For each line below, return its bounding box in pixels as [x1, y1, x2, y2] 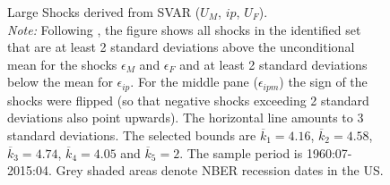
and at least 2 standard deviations [179, 55, 368, 73]
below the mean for [7, 72, 113, 91]
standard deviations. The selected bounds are [7, 126, 256, 145]
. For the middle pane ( [130, 72, 258, 91]
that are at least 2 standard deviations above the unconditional [7, 38, 355, 56]
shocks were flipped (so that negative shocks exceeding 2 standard [7, 90, 369, 109]
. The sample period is [179, 143, 303, 162]
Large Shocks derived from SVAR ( [7, 3, 201, 21]
